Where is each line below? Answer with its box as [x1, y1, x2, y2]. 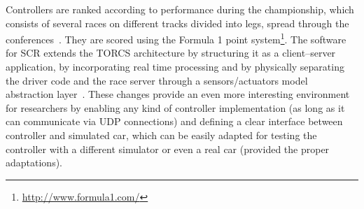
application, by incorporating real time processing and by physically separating [6, 59, 344, 74]
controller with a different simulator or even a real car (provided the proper [6, 141, 330, 156]
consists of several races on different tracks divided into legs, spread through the [6, 15, 349, 30]
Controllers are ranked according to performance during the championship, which [6, 2, 354, 16]
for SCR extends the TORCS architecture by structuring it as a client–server [6, 45, 336, 60]
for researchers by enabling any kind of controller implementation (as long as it [6, 100, 345, 115]
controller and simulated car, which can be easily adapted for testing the [6, 128, 317, 142]
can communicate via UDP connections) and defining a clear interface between [6, 114, 343, 129]
